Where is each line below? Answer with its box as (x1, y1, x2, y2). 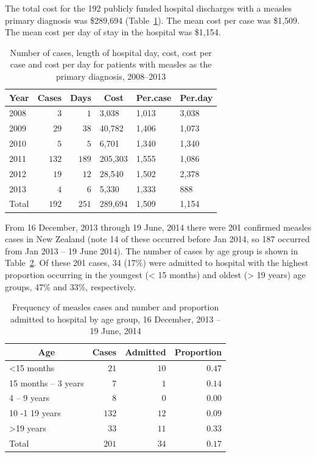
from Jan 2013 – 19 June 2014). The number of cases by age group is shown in (5, 244, 298, 257)
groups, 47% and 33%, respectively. (5, 280, 136, 293)
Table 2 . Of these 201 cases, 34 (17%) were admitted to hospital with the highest (5, 256, 309, 269)
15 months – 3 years (9, 376, 84, 389)
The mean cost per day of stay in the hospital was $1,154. (5, 26, 221, 38)
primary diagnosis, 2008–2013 (56, 69, 166, 82)
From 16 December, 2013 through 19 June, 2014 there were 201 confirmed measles (5, 220, 312, 233)
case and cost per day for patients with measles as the (10, 58, 212, 71)
